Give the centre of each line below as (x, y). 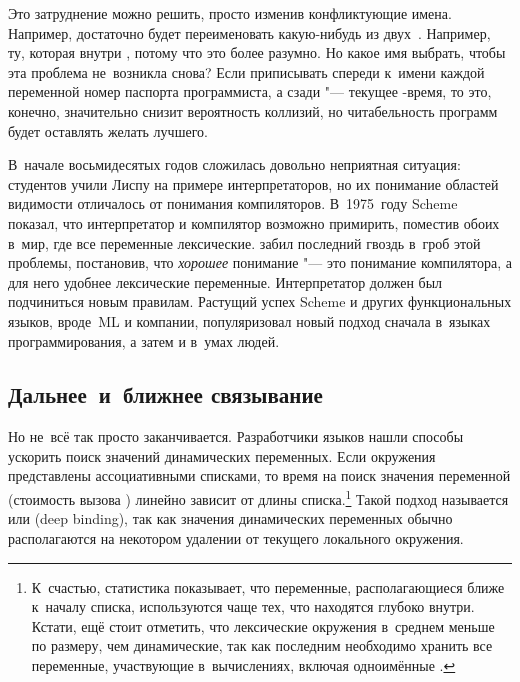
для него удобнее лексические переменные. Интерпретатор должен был (225, 281)
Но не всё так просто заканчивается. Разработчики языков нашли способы (236, 436)
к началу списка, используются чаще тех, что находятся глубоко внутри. (253, 606)
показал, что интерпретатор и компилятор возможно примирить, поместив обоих (254, 222)
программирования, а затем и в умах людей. (144, 340)
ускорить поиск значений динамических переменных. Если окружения (222, 455)
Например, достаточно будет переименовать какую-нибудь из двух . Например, (249, 32)
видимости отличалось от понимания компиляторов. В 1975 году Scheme (233, 203)
